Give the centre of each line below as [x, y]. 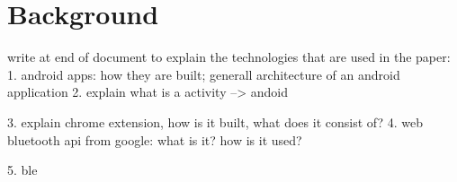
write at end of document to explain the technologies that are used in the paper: [229, 57]
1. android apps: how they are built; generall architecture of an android [204, 74]
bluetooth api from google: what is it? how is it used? [155, 139]
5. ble [22, 170]
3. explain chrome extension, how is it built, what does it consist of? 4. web [215, 121]
